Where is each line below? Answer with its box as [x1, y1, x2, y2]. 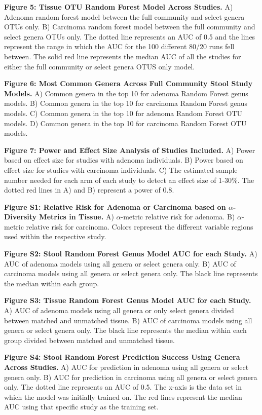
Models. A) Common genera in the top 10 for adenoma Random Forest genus [4, 88, 248, 98]
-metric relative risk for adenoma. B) [121, 211, 235, 222]
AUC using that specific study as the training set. [4, 401, 159, 412]
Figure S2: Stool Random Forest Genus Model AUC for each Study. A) [4, 248, 257, 259]
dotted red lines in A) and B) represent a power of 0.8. [4, 184, 174, 195]
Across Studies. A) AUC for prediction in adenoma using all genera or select [4, 362, 249, 372]
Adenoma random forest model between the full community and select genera [4, 11, 245, 22]
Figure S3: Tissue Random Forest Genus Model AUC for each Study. [4, 295, 251, 306]
